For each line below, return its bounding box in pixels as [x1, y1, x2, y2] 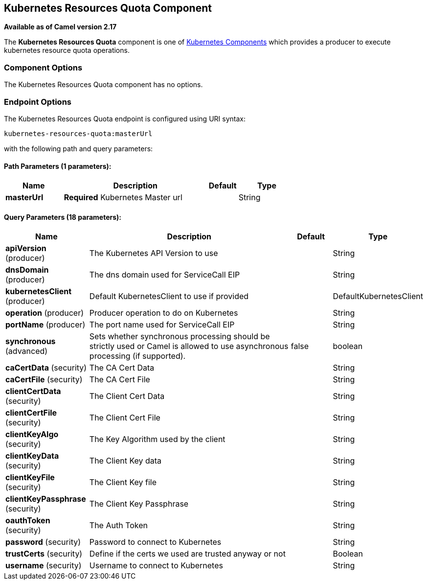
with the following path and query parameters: [4, 144, 153, 153]
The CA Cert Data [89, 363, 155, 373]
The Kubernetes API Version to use [89, 248, 218, 258]
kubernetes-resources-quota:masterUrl [4, 129, 153, 138]
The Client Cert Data [89, 391, 165, 401]
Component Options [4, 62, 83, 72]
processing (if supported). [89, 351, 186, 361]
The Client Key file [89, 477, 157, 488]
